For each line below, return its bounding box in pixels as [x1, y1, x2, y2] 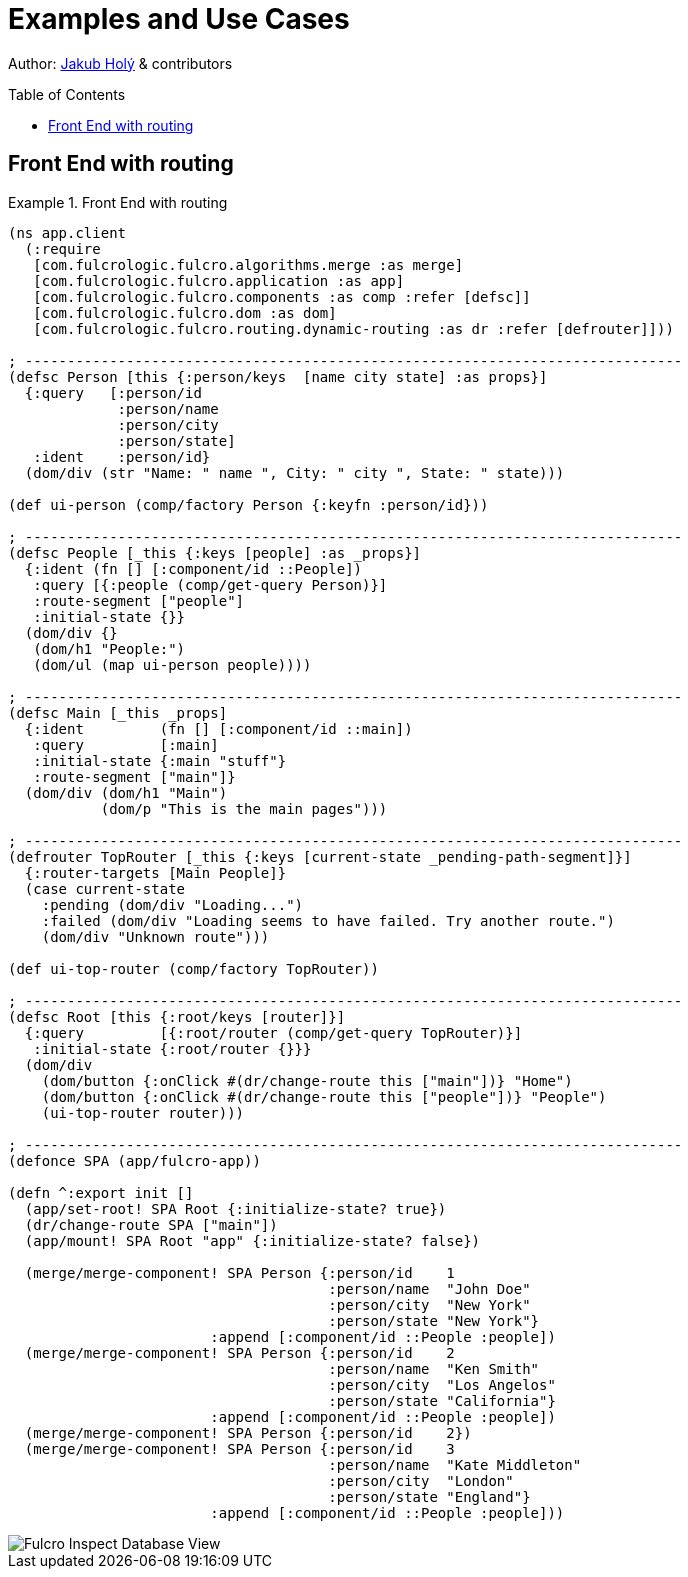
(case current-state [24, 880, 186, 897]
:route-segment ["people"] [33, 592, 245, 609]
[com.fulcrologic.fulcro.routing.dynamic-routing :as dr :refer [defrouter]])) [33, 320, 674, 337]
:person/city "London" [328, 1472, 514, 1489]
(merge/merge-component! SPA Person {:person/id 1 [24, 1264, 455, 1281]
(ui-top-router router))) [41, 1104, 245, 1121]
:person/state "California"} [328, 1392, 556, 1409]
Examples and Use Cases [8, 2, 350, 36]
